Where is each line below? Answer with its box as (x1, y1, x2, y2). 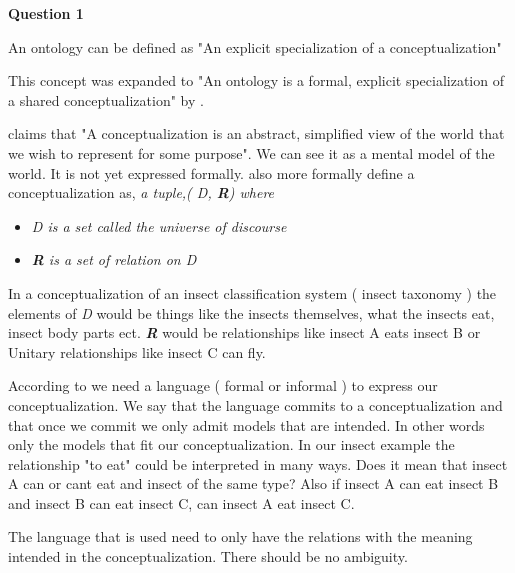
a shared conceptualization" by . (8, 89, 204, 110)
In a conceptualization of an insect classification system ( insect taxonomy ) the (8, 282, 497, 303)
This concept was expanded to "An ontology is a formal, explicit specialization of (8, 70, 504, 91)
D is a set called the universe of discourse (31, 215, 287, 236)
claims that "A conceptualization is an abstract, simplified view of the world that (8, 123, 505, 144)
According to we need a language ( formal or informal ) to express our (8, 375, 438, 396)
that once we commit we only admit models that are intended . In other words (8, 414, 485, 435)
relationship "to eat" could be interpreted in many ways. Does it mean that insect (8, 453, 508, 474)
